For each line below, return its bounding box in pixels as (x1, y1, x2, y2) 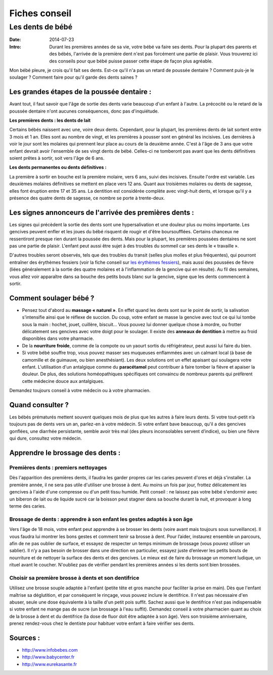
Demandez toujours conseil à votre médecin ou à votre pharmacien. (9, 387, 151, 394)
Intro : (9, 44, 21, 50)
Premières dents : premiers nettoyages (9, 464, 107, 471)
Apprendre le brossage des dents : (9, 449, 121, 457)
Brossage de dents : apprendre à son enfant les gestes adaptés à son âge (9, 515, 193, 522)
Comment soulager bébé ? (9, 294, 95, 302)
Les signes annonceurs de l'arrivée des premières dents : (9, 208, 194, 217)
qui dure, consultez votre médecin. (9, 435, 82, 441)
